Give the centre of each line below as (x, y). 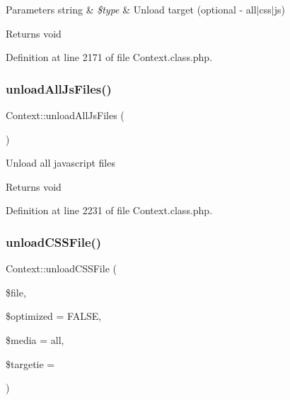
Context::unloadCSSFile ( (61, 268)
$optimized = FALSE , (54, 316)
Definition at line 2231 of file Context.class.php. (109, 210)
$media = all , (35, 339)
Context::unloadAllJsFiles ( (65, 115)
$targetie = (30, 363)
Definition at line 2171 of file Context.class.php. (109, 57)
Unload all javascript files (60, 163)
